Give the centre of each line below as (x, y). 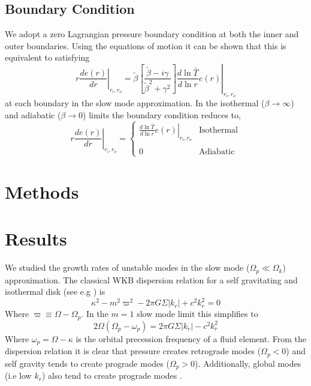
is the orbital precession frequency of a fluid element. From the (191, 338)
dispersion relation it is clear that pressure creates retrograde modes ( (133, 351)
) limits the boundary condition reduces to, (162, 115)
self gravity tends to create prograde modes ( (87, 363)
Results (36, 239)
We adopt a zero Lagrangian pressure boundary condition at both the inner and (152, 34)
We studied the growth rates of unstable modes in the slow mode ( (127, 267)
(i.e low (18, 375)
